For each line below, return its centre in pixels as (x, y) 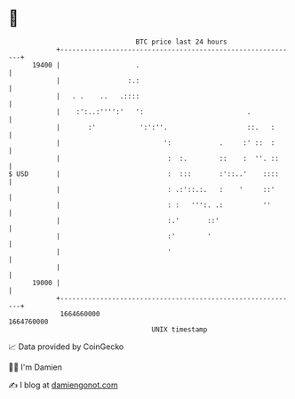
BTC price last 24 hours (181, 42)
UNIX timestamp (179, 329)
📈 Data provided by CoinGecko (66, 347)
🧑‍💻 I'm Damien (36, 367)
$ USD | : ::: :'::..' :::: (144, 174)
